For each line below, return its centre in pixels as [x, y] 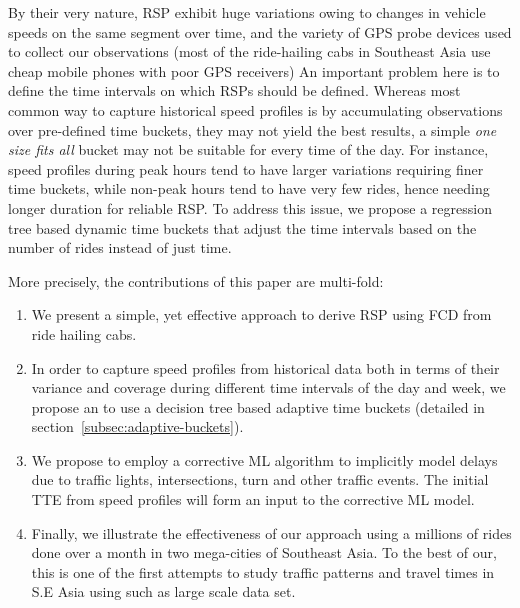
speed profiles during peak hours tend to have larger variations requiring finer [246, 168]
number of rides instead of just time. [120, 247]
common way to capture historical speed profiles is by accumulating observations [255, 109]
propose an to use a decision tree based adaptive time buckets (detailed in [258, 406]
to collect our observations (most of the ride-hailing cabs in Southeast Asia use [249, 51]
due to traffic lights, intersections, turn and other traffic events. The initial [260, 479]
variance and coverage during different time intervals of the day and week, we [268, 387]
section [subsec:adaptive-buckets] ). [137, 426]
